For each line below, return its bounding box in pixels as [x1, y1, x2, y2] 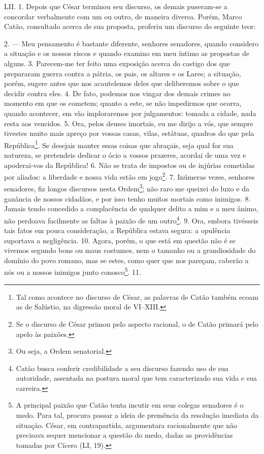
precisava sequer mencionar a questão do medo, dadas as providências [16, 430, 233, 440]
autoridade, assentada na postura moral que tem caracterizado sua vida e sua [16, 373, 257, 383]
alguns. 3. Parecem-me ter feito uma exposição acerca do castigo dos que [4, 58, 230, 68]
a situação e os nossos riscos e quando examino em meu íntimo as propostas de [4, 48, 249, 59]
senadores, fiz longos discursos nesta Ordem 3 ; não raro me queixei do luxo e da [4, 182, 249, 194]
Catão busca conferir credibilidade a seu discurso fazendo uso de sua [16, 362, 229, 373]
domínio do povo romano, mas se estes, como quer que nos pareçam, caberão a [4, 254, 249, 265]
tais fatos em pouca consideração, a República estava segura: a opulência [4, 225, 230, 236]
